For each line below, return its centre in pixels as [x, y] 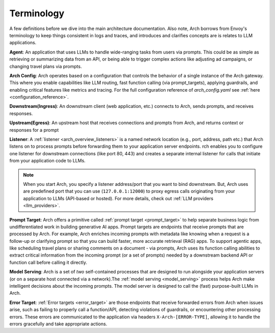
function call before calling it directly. [48, 262]
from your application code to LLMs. [48, 161]
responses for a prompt [34, 130]
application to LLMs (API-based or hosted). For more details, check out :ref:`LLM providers [118, 198]
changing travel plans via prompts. [46, 66]
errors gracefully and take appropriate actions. [58, 324]
